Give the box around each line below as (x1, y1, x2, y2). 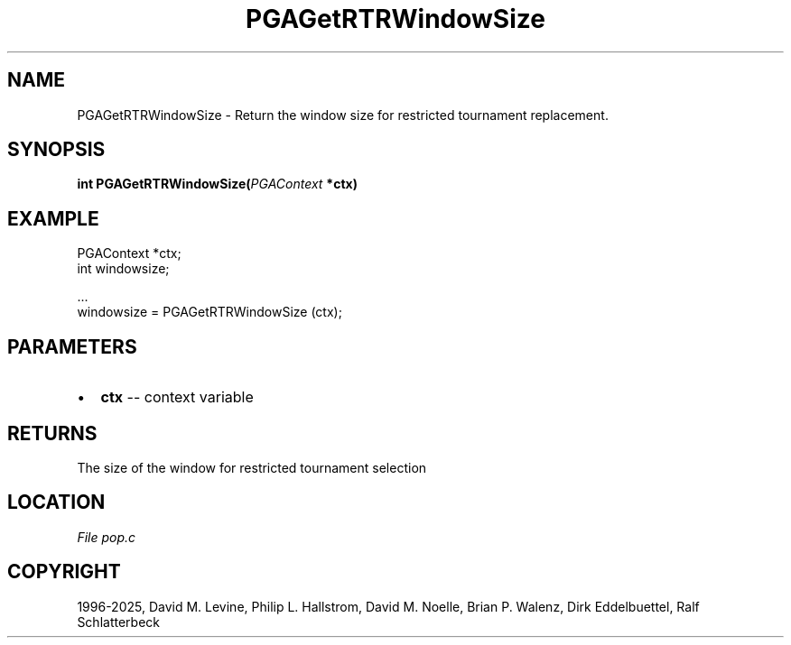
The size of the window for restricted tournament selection (77, 459, 427, 475)
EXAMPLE (7, 207, 99, 230)
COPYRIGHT (7, 560, 121, 584)
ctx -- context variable (100, 388, 254, 407)
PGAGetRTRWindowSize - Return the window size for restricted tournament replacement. (77, 106, 609, 123)
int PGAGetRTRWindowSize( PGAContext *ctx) (77, 176, 358, 192)
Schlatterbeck (77, 613, 160, 630)
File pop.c (77, 529, 136, 545)
